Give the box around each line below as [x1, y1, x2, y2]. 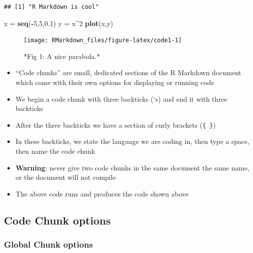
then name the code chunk [15, 146, 95, 156]
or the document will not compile [15, 172, 116, 182]
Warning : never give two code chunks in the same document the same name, [15, 162, 250, 172]
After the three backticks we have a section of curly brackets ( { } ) [15, 119, 216, 130]
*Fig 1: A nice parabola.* [24, 51, 100, 61]
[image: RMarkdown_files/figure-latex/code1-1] [24, 37, 182, 44]
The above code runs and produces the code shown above [15, 188, 189, 198]
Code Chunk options [4, 212, 111, 227]
